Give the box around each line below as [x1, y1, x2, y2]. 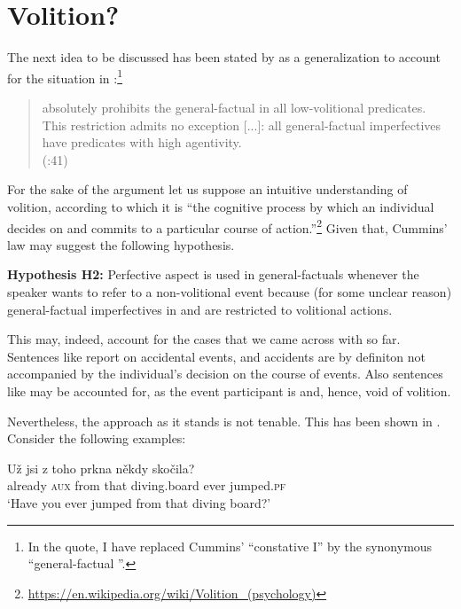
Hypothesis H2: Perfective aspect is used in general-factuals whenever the [7, 265, 419, 284]
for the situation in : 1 [7, 66, 123, 87]
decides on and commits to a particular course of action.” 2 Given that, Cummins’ [7, 215, 448, 237]
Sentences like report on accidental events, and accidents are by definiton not [7, 347, 426, 365]
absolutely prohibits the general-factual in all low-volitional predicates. [42, 98, 426, 116]
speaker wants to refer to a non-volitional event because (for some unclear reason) [7, 282, 452, 301]
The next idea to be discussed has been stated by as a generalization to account [7, 48, 441, 66]
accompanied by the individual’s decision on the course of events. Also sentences [7, 364, 443, 383]
